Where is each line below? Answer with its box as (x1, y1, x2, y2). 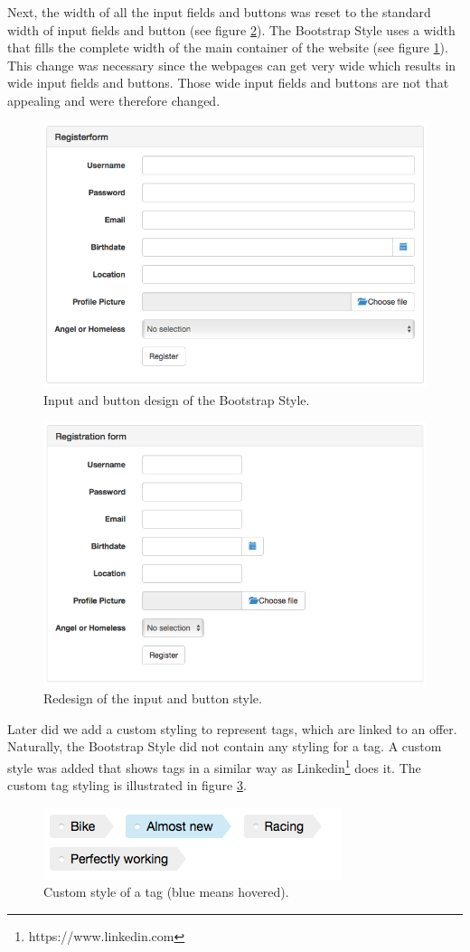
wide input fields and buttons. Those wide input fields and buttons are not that (7, 73, 449, 92)
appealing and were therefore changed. (7, 90, 221, 109)
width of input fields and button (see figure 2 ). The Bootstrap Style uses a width (7, 20, 456, 39)
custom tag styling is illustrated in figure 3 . (7, 776, 247, 795)
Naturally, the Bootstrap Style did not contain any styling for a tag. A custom (7, 737, 442, 756)
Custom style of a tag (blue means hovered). (43, 882, 289, 901)
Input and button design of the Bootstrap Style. (43, 390, 310, 409)
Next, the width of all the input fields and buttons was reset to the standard (7, 3, 431, 21)
